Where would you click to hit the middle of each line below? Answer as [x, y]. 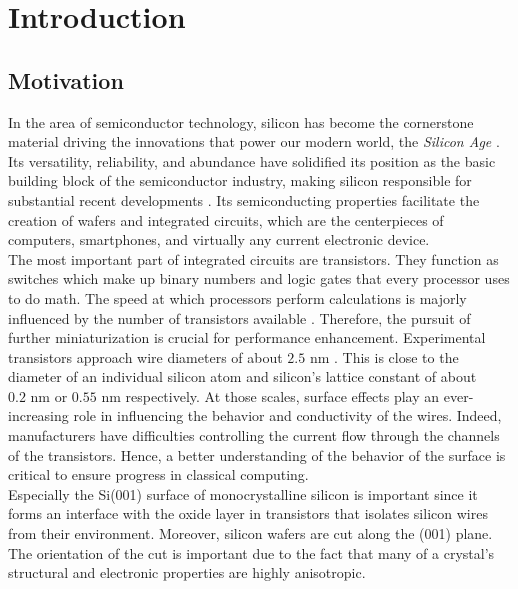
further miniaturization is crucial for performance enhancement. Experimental [247, 337]
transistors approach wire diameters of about [145, 356]
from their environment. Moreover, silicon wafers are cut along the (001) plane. [250, 533]
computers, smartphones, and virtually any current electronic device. [219, 239]
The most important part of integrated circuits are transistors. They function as [253, 258]
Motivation [66, 79]
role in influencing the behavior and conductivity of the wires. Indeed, [287, 415]
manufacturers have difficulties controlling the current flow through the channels [254, 435]
